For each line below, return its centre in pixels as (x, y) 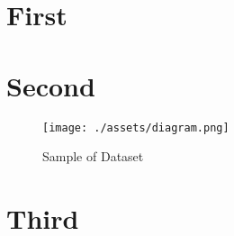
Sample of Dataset (93, 156)
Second (51, 85)
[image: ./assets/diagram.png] (136, 127)
